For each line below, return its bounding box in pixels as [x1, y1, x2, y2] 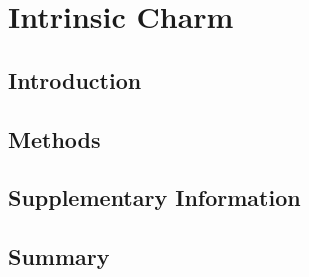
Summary [8, 241, 110, 272]
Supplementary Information [8, 182, 301, 213]
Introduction [8, 64, 142, 95]
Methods [8, 123, 101, 154]
